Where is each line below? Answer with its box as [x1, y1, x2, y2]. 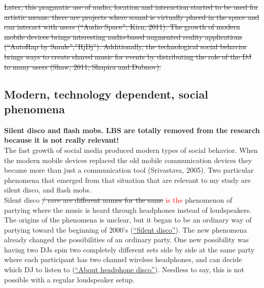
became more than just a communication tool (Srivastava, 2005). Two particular [4, 165, 254, 175]
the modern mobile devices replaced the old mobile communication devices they [4, 154, 252, 165]
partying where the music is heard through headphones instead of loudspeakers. [4, 204, 252, 215]
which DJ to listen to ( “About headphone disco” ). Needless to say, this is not [4, 264, 245, 275]
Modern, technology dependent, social [4, 86, 208, 102]
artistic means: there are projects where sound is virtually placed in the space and [4, 11, 259, 22]
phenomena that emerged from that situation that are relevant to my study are [4, 174, 251, 185]
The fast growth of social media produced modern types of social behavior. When [4, 144, 258, 155]
